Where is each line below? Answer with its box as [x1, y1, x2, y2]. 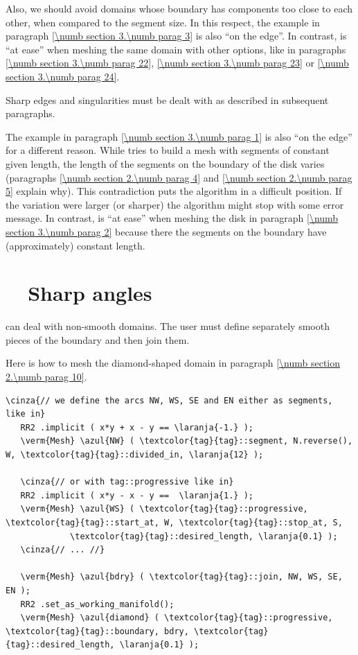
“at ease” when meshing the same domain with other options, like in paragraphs [6, 42, 346, 56]
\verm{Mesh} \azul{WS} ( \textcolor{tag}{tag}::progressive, [20, 504, 308, 514]
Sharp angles [28, 279, 152, 307]
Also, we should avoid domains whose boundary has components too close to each [6, 1, 353, 15]
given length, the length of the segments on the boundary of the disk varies [6, 156, 325, 171]
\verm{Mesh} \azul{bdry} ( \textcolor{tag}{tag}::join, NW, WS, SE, [20, 572, 343, 582]
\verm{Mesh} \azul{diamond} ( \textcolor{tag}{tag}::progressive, [20, 613, 333, 623]
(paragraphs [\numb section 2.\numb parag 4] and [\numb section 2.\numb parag [6, 170, 352, 184]
